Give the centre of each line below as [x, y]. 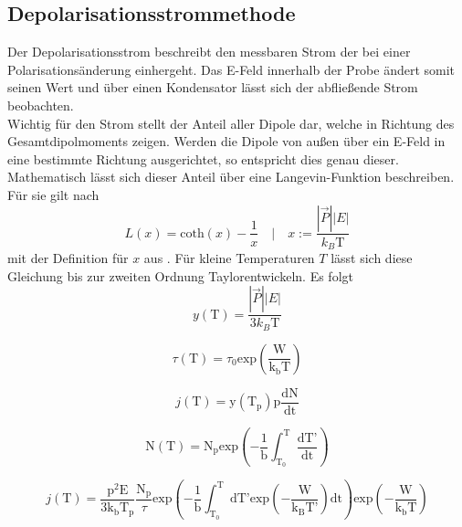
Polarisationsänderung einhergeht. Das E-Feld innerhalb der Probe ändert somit [231, 69]
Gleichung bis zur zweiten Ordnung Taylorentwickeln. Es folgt [180, 275]
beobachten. [41, 105]
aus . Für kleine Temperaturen [229, 258]
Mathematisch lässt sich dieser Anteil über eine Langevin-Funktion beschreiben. [231, 177]
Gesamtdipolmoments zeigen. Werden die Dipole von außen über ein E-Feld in [226, 141]
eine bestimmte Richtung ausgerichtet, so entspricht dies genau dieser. [203, 158]
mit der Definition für [68, 258]
